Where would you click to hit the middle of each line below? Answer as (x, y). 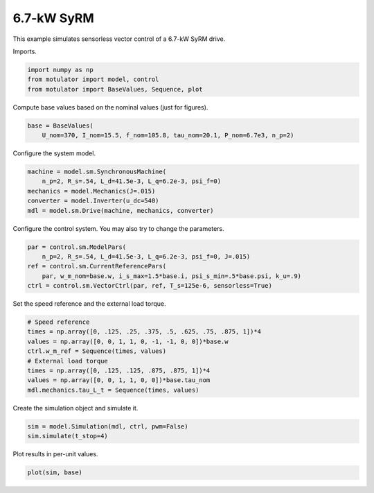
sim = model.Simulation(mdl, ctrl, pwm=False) (108, 426)
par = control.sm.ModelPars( (77, 247)
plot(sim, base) (55, 473)
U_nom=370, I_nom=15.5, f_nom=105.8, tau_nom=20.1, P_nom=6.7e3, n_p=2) (168, 136)
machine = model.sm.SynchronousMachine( (97, 172)
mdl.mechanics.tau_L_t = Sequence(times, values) (113, 390)
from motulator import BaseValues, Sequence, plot (115, 89)
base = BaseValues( (60, 126)
